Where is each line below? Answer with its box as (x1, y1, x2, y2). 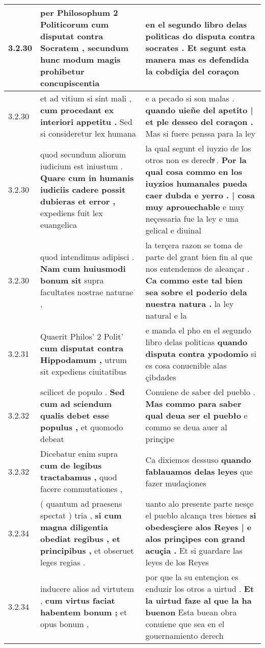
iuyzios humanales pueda (145, 177, 247, 189)
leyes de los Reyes (145, 556, 209, 568)
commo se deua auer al (145, 421, 227, 433)
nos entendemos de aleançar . (145, 263, 250, 274)
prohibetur (40, 65, 85, 77)
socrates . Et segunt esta (145, 42, 246, 54)
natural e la (145, 309, 187, 321)
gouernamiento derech (145, 630, 224, 641)
